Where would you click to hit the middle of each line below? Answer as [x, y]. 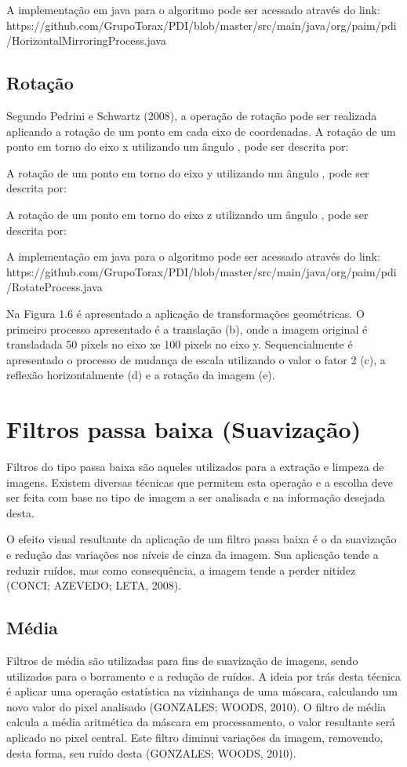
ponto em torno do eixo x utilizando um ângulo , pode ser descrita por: [178, 146]
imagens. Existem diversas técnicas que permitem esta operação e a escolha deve [200, 482]
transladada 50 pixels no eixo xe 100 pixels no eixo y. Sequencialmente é [180, 344]
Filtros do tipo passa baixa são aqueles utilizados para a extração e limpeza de [195, 467]
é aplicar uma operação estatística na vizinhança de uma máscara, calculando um [202, 691]
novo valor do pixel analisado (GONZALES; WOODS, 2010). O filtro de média [196, 706]
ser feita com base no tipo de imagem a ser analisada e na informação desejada [196, 497]
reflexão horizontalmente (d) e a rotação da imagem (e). [141, 375]
